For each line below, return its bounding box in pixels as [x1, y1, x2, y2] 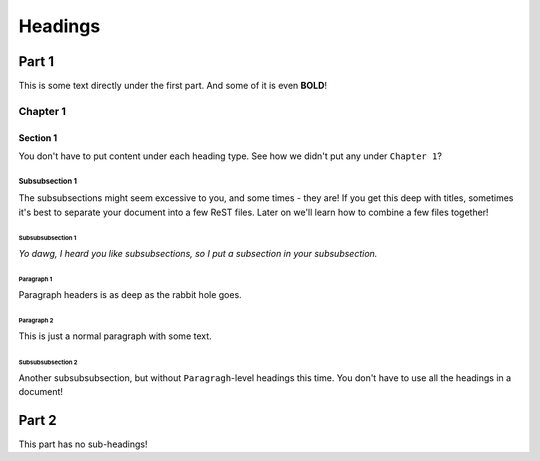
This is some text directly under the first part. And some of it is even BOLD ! [18, 80, 328, 92]
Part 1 [18, 53, 55, 70]
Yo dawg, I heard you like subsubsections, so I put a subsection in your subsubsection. [18, 248, 378, 260]
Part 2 [18, 411, 57, 429]
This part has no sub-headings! [18, 438, 149, 450]
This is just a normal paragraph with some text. [18, 330, 212, 342]
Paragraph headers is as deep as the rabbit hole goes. [18, 289, 242, 301]
